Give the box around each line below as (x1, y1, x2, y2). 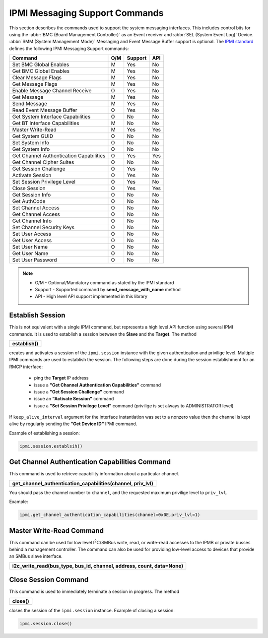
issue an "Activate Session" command (34, 396, 114, 402)
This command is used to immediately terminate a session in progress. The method (9, 588, 180, 595)
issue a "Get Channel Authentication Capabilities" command (34, 382, 161, 388)
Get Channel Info (12, 217, 52, 224)
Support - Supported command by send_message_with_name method (35, 286, 181, 292)
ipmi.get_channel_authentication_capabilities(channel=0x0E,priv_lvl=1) (19, 512, 201, 518)
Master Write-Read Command (9, 526, 104, 535)
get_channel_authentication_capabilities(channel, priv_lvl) (12, 480, 153, 487)
